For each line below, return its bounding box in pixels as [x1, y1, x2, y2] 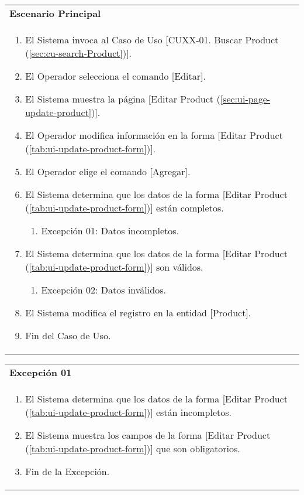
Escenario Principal [9, 6, 101, 20]
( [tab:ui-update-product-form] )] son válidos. [25, 260, 203, 274]
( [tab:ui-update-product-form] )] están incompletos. [25, 405, 232, 419]
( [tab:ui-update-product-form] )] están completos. [25, 201, 224, 214]
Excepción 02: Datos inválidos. [41, 283, 166, 296]
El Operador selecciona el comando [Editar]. [25, 69, 206, 83]
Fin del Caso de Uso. [25, 329, 111, 342]
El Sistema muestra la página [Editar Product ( [25, 92, 220, 105]
